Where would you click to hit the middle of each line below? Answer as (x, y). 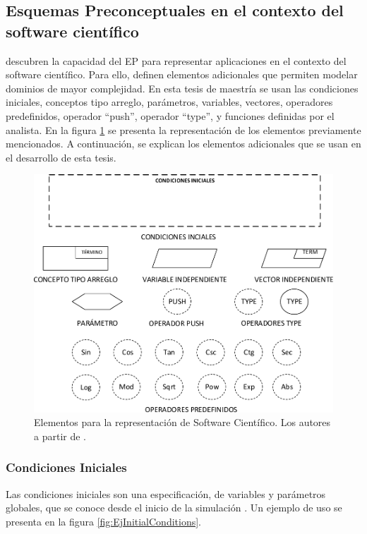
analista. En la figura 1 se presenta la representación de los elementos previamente (183, 129)
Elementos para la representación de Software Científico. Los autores (182, 422)
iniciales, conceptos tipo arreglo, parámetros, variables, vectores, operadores (169, 102)
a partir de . (60, 436)
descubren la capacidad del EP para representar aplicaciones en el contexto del (176, 60)
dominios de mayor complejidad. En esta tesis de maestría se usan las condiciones (182, 88)
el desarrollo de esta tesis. (61, 157)
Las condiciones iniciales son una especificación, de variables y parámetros (166, 493)
